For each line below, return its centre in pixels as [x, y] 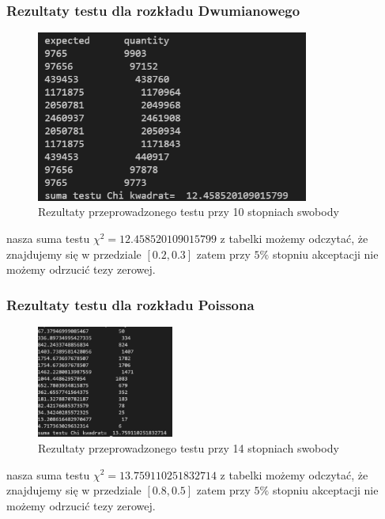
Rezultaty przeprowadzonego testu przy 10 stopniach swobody [189, 212]
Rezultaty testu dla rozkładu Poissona [130, 304]
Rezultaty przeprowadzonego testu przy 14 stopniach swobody [189, 447]
